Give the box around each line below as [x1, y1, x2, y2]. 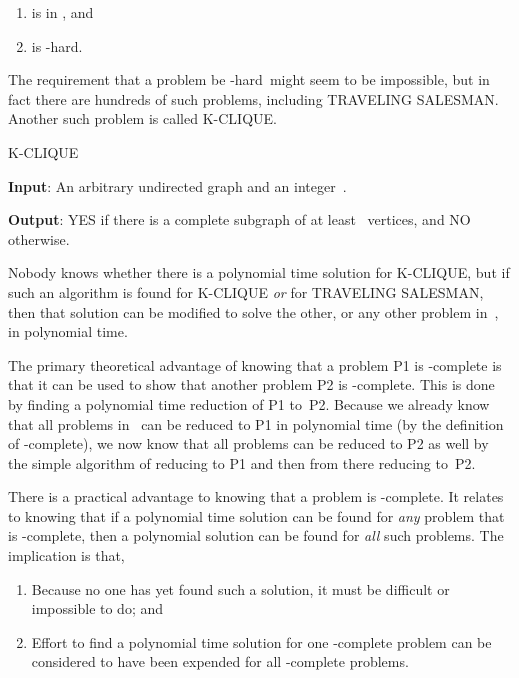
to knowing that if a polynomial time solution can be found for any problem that [8, 505, 505, 526]
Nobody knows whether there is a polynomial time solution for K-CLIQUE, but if [8, 262, 510, 283]
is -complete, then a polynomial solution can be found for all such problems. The [8, 525, 504, 546]
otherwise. [8, 228, 70, 249]
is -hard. [31, 35, 83, 56]
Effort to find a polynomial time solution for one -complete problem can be [31, 631, 492, 652]
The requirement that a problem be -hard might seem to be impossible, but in [8, 69, 490, 90]
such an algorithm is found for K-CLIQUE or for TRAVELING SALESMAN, [8, 281, 484, 302]
